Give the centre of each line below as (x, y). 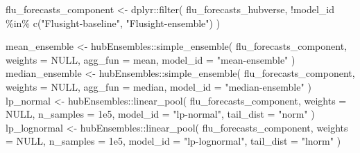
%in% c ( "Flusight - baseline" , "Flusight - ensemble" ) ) (113, 22)
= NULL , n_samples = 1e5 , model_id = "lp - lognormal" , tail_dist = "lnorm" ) (173, 141)
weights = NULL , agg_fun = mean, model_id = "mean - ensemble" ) (151, 59)
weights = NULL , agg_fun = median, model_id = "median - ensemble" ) (158, 86)
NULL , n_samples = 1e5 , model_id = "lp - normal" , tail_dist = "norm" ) (160, 114)
